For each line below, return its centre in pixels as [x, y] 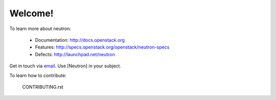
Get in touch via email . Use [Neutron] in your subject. [65, 66]
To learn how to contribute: [38, 75]
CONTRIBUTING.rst [43, 87]
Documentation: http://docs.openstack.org [80, 40]
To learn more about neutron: [40, 29]
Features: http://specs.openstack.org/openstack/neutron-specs [102, 47]
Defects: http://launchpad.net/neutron [75, 54]
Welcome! [31, 13]
